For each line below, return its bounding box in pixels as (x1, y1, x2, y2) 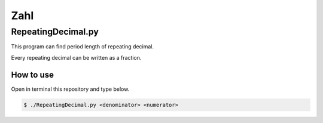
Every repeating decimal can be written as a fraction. (11, 54, 142, 61)
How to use (11, 69, 54, 80)
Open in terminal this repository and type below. (11, 85, 130, 93)
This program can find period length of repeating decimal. (11, 43, 154, 50)
